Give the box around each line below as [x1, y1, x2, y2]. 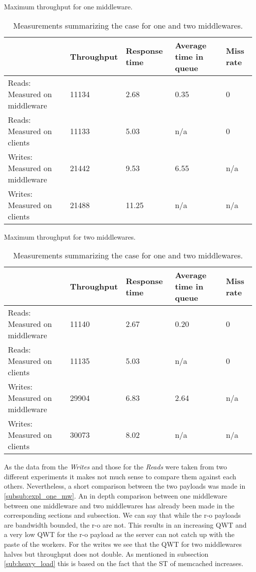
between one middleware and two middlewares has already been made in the [4, 500, 235, 510]
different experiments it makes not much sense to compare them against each [4, 471, 236, 481]
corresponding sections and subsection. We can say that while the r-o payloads [4, 510, 241, 520]
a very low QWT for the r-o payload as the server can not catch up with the [4, 529, 235, 539]
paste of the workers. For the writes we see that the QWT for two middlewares [4, 538, 242, 549]
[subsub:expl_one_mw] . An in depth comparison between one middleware [4, 490, 227, 500]
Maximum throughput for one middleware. [4, 1, 133, 11]
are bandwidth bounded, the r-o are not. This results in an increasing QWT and [4, 519, 247, 530]
